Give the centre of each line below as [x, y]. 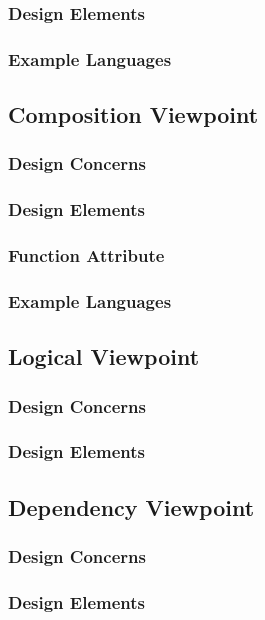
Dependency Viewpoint [131, 506]
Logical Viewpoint [104, 356]
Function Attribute [86, 255]
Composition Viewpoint [133, 114]
